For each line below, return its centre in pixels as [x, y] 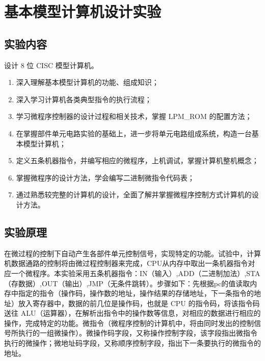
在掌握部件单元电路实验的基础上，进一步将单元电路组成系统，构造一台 [134, 133]
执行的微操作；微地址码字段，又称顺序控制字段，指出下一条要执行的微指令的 [132, 343]
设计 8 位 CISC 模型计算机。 [51, 65]
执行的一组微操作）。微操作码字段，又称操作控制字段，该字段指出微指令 [138, 333]
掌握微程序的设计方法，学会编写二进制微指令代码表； [105, 177]
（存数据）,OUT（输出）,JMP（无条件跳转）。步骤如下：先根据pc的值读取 [127, 283]
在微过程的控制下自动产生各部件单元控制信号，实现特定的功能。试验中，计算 [132, 253]
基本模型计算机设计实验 [83, 11]
